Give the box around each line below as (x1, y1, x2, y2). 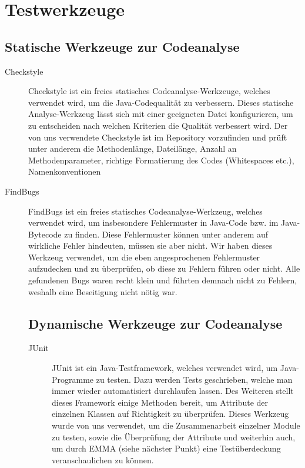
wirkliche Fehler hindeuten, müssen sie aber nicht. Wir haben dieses (28, 239, 273, 252)
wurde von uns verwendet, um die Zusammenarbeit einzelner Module (52, 419, 300, 432)
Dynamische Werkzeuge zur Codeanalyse (28, 314, 283, 332)
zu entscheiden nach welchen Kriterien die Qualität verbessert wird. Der (28, 119, 288, 131)
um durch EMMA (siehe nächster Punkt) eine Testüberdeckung (52, 442, 281, 454)
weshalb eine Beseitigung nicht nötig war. (28, 285, 177, 297)
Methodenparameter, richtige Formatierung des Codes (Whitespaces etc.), (28, 153, 294, 166)
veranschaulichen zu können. (52, 453, 154, 466)
